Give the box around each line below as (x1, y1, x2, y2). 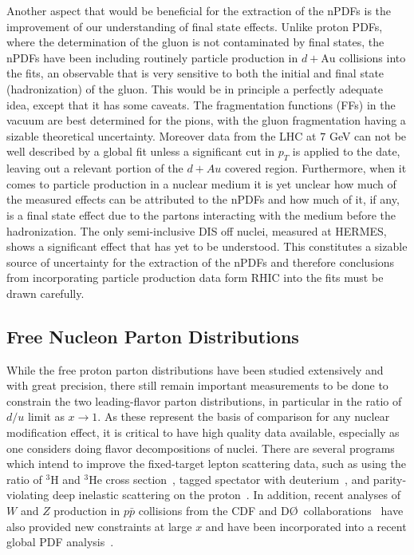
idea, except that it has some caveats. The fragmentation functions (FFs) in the (6, 96, 396, 113)
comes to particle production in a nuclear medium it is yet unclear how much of (6, 175, 396, 192)
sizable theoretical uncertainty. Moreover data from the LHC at (6, 127, 317, 144)
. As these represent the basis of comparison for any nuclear (97, 408, 390, 425)
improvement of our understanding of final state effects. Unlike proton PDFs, (6, 18, 383, 34)
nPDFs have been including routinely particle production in (6, 49, 298, 65)
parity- (373, 470, 407, 487)
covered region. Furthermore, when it (225, 160, 407, 176)
